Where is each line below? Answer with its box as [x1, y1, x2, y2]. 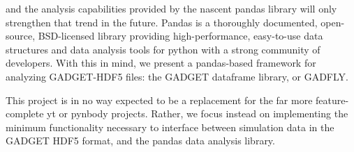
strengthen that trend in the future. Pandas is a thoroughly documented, [6, 15, 318, 29]
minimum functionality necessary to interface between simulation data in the [6, 119, 334, 134]
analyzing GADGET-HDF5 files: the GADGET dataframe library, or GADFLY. [6, 69, 348, 83]
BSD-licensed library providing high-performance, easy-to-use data [38, 28, 323, 43]
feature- [316, 92, 349, 107]
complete [6, 106, 44, 121]
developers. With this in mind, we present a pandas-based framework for [6, 56, 316, 70]
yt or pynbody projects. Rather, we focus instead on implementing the [47, 106, 348, 121]
